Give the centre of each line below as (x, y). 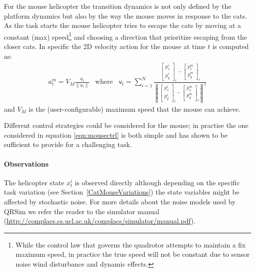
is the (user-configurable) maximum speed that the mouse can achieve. (135, 109)
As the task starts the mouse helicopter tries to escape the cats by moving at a (123, 25)
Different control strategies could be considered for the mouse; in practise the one (126, 125)
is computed (231, 46)
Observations (26, 163)
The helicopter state (34, 182)
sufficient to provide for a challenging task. (68, 144)
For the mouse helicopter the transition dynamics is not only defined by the (118, 6)
